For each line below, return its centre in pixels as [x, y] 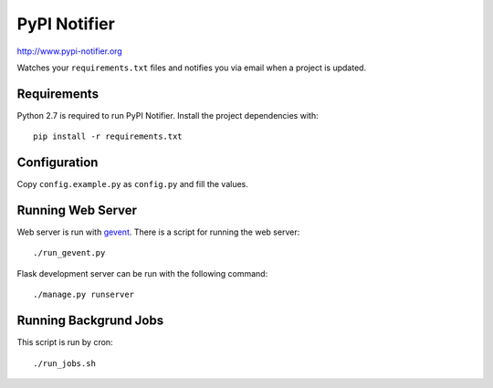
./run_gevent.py [69, 253]
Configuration [58, 163]
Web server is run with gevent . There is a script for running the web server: [158, 232]
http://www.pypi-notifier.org [69, 51]
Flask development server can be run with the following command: [142, 273]
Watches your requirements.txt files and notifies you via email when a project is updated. [192, 68]
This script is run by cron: [65, 342]
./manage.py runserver [84, 295]
